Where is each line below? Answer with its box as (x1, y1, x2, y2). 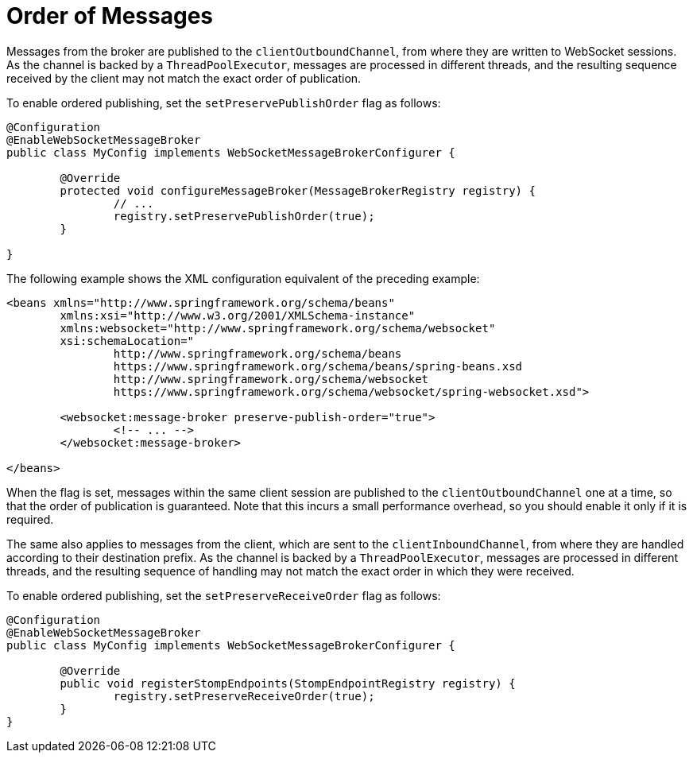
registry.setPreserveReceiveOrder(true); (113, 689, 375, 703)
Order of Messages (6, 2, 214, 29)
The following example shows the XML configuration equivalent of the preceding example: (6, 271, 480, 285)
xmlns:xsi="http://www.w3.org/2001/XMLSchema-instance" (60, 308, 416, 322)
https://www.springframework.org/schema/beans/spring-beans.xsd (113, 359, 523, 373)
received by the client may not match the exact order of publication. (6, 71, 362, 85)
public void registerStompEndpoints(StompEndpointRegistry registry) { (60, 676, 516, 690)
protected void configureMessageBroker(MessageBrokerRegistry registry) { (60, 184, 536, 197)
